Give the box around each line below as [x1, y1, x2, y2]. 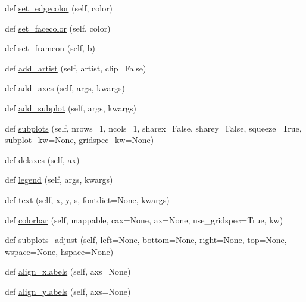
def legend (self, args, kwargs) [5, 173, 113, 186]
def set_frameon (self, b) [5, 42, 95, 54]
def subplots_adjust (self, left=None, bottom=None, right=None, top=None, [5, 233, 287, 246]
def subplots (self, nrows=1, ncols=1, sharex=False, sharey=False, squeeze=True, [5, 122, 302, 134]
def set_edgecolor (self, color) [5, 2, 113, 14]
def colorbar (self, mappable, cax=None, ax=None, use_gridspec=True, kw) [5, 213, 283, 226]
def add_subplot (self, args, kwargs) [5, 101, 136, 114]
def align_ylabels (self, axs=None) [5, 285, 131, 297]
